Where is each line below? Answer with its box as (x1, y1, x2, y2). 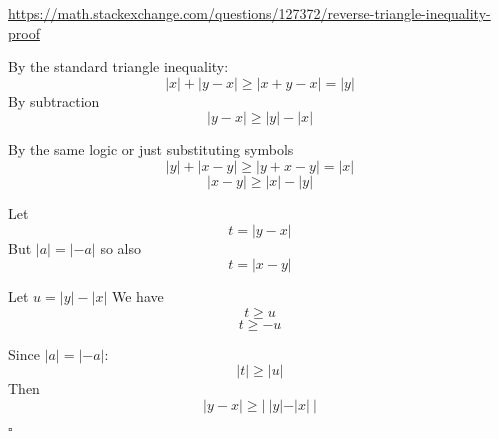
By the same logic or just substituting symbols (8, 139, 294, 160)
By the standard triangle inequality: (8, 56, 229, 77)
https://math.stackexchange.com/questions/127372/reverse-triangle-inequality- (8, 3, 491, 23)
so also (100, 237, 141, 258)
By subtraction (8, 90, 100, 111)
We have (111, 286, 164, 307)
